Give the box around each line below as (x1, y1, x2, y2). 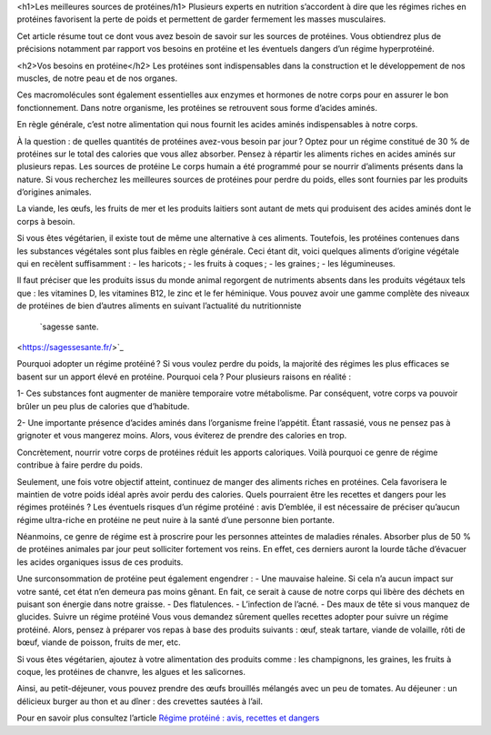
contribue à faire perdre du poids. (16, 459, 143, 470)
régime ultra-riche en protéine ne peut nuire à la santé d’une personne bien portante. (16, 514, 336, 525)
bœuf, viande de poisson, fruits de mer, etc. (16, 637, 181, 648)
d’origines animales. (16, 186, 92, 197)
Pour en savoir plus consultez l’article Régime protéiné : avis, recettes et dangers (16, 712, 320, 723)
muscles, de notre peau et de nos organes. (16, 73, 177, 84)
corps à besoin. (16, 216, 75, 227)
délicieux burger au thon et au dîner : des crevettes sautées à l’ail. (16, 696, 264, 707)
